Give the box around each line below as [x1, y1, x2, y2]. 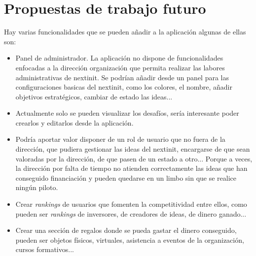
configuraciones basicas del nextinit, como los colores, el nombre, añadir [15, 82, 232, 92]
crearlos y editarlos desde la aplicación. [15, 117, 134, 128]
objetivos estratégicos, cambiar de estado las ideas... [15, 91, 173, 101]
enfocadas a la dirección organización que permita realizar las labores [15, 62, 225, 72]
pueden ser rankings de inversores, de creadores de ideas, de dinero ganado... [15, 208, 247, 219]
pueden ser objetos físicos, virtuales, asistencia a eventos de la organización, [15, 234, 244, 245]
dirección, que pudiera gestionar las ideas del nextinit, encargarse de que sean [15, 144, 250, 154]
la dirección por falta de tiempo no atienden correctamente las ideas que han [15, 163, 248, 173]
